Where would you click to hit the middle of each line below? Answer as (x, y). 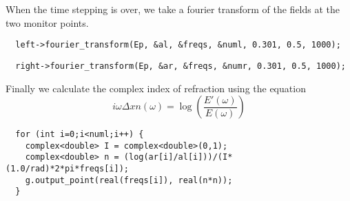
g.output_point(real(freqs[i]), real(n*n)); (129, 180)
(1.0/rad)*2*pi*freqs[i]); (67, 169)
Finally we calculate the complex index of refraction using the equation (156, 88)
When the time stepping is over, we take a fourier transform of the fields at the (173, 9)
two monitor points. (47, 22)
